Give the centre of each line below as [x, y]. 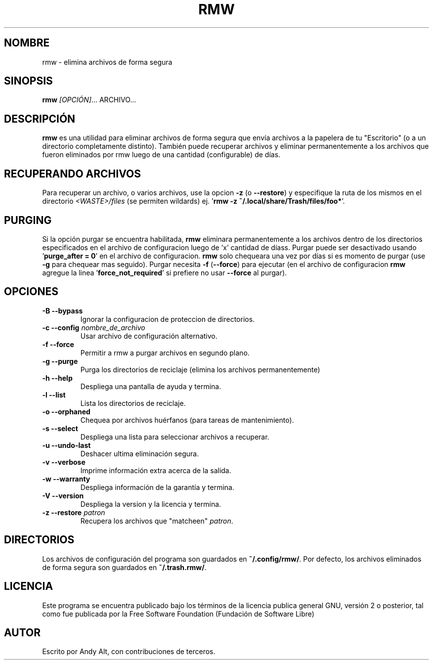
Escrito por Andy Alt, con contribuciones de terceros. [129, 652]
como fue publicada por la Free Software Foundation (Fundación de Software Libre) [178, 614]
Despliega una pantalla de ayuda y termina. [151, 386]
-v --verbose [64, 462]
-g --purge [60, 361]
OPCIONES [31, 292]
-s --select [60, 428]
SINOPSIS [28, 81]
